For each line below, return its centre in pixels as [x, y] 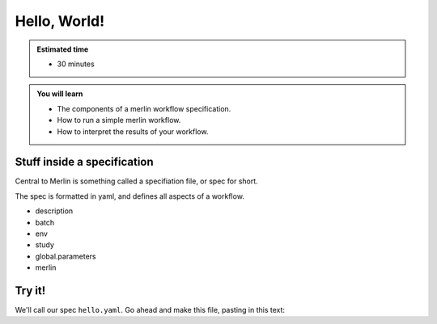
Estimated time [63, 49]
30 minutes [76, 64]
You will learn [60, 94]
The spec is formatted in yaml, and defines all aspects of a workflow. [129, 196]
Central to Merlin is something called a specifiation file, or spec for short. [136, 181]
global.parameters [66, 256]
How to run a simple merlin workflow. [119, 120]
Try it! [30, 290]
